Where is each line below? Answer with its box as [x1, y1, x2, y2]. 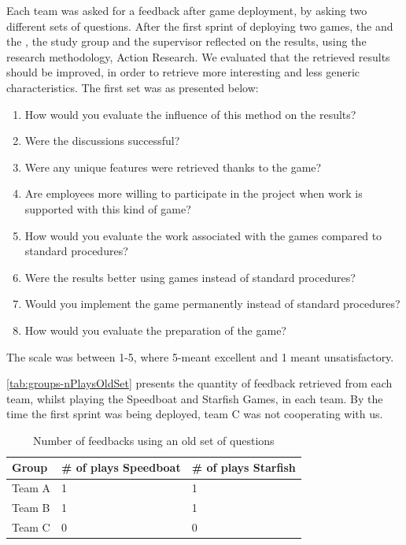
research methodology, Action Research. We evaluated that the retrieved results [6, 48, 390, 65]
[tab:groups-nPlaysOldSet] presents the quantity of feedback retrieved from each [6, 375, 393, 391]
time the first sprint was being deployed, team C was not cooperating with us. [6, 406, 383, 422]
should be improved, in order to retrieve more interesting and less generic [6, 64, 360, 80]
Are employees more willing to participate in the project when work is [24, 185, 363, 202]
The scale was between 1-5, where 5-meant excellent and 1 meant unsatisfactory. [6, 348, 394, 365]
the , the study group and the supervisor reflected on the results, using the [6, 33, 367, 50]
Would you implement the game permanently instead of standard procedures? [24, 295, 400, 312]
